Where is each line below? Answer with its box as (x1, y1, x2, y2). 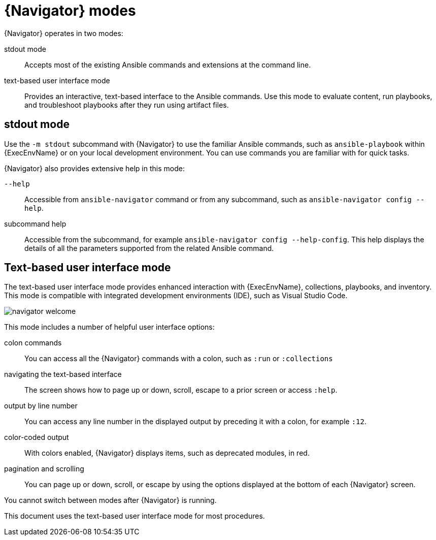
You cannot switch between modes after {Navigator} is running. (4, 496, 217, 505)
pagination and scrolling (4, 464, 84, 473)
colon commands (4, 338, 62, 347)
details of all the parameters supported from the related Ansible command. (24, 243, 274, 252)
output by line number (4, 401, 78, 410)
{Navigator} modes (4, 2, 136, 19)
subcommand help (4, 219, 66, 228)
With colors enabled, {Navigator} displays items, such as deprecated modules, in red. (24, 449, 310, 458)
